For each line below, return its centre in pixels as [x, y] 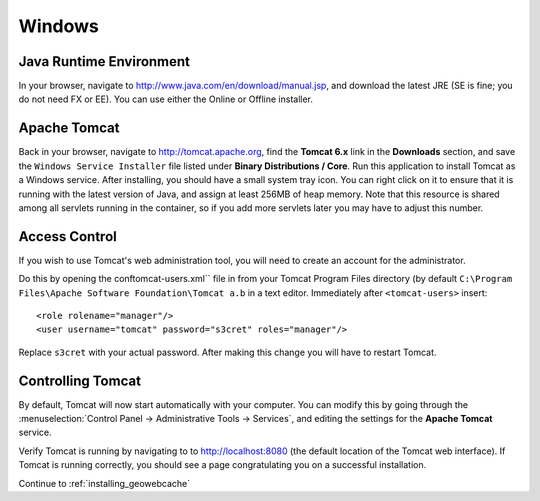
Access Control [67, 236]
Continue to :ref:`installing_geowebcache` [104, 483]
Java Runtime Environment [104, 61]
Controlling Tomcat [80, 380]
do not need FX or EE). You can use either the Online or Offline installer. [166, 99]
